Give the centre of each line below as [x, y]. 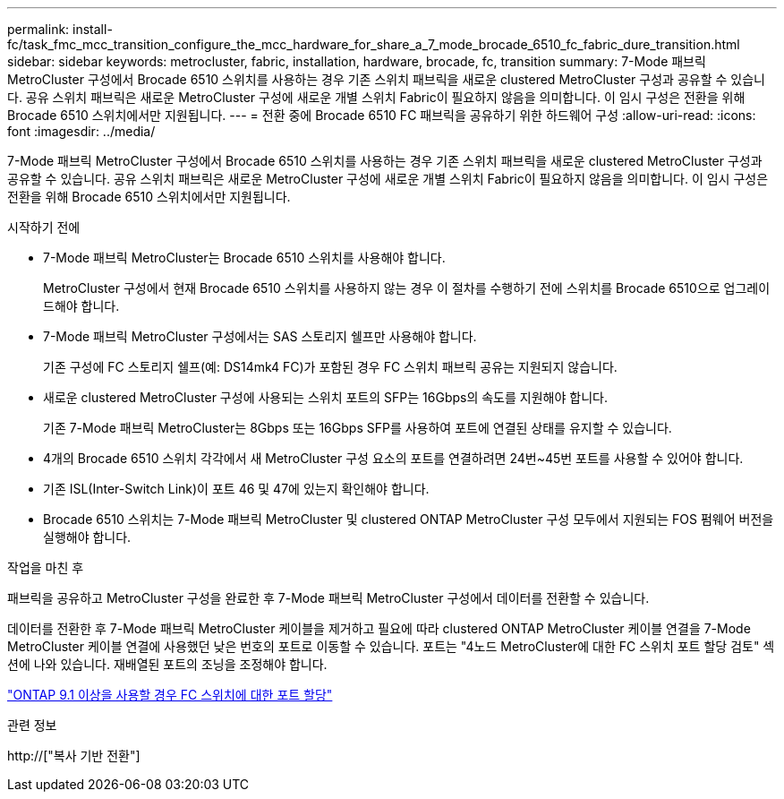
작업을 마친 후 [46, 567]
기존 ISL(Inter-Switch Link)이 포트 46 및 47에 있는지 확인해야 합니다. [236, 489]
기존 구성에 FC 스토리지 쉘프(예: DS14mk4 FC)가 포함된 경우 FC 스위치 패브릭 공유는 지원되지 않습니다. [330, 367]
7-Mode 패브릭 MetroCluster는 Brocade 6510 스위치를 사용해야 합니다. [244, 258]
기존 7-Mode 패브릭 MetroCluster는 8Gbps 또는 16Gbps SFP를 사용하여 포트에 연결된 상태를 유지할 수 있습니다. [358, 428]
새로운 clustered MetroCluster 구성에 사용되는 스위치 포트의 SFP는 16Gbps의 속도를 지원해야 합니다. [325, 397]
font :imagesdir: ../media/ [81, 131]
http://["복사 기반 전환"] [74, 756]
